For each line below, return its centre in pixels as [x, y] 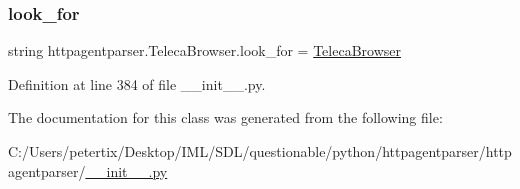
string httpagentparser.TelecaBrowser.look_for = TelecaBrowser [204, 50]
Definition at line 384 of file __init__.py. [137, 83]
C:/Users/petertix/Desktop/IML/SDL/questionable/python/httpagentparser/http [260, 151]
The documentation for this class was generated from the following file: [225, 117]
